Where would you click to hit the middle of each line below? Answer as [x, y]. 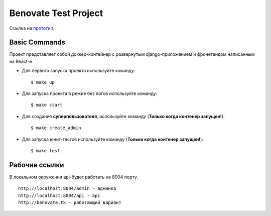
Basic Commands [37, 42]
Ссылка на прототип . [32, 28]
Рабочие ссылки [37, 165]
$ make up [43, 82]
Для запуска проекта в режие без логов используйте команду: [90, 93]
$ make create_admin [56, 128]
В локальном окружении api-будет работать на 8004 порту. [74, 177]
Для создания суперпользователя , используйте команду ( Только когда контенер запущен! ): [123, 116]
